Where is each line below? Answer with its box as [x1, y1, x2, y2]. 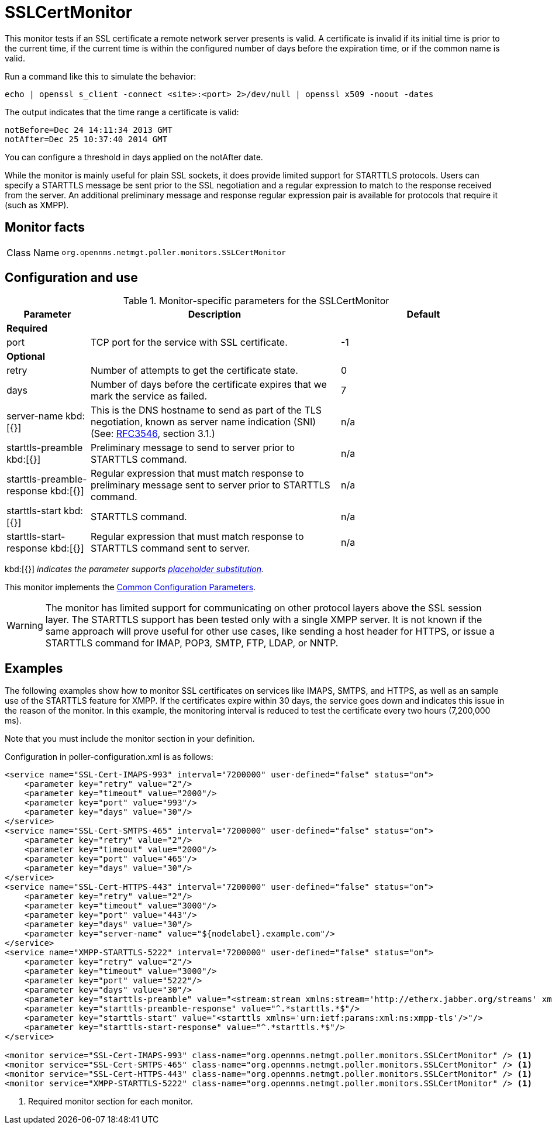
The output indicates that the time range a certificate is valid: [5, 106, 239, 117]
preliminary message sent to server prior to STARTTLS [90, 479, 330, 491]
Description [188, 308, 241, 321]
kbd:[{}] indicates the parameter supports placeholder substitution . [5, 564, 264, 574]
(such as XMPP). [5, 199, 69, 210]
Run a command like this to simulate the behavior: [5, 71, 196, 81]
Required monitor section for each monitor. [28, 1096, 193, 1107]
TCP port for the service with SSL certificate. [90, 336, 288, 349]
